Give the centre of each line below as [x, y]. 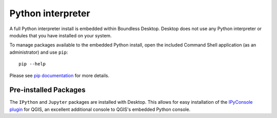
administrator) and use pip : [39, 52]
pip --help [32, 64]
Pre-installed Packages [47, 90]
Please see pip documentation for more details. [60, 75]
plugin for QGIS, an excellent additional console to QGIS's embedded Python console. [100, 109]
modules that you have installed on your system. [61, 35]
